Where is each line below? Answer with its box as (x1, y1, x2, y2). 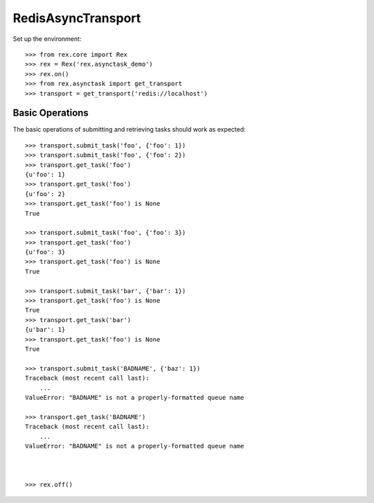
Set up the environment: (12, 35, 82, 43)
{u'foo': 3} (25, 248, 66, 256)
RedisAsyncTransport (12, 10, 141, 26)
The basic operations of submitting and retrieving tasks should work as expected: (12, 125, 246, 134)
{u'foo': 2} (25, 190, 66, 197)
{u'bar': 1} (25, 326, 66, 334)
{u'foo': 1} (25, 170, 66, 178)
